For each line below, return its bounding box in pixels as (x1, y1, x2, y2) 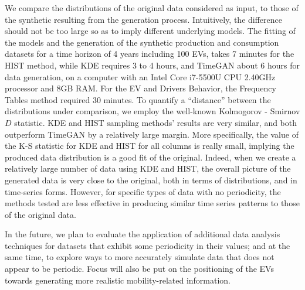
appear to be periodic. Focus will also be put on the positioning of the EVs (5, 262, 274, 275)
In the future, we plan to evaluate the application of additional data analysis (5, 228, 280, 240)
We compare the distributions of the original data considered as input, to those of (5, 2, 299, 13)
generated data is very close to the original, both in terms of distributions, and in (5, 173, 297, 186)
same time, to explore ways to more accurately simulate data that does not (5, 251, 274, 263)
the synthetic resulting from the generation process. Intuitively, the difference (5, 13, 283, 25)
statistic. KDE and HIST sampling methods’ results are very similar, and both (14, 116, 297, 128)
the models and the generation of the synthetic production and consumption (5, 36, 279, 48)
